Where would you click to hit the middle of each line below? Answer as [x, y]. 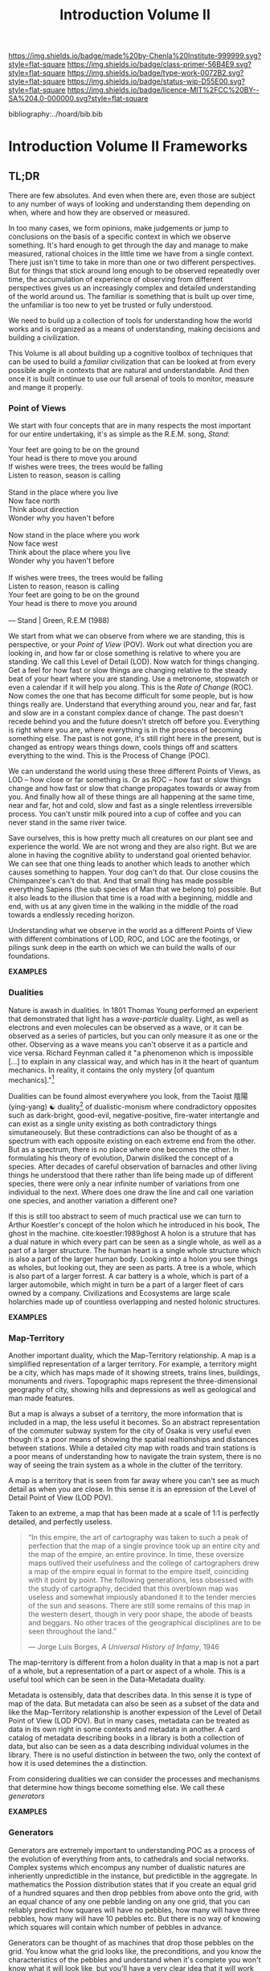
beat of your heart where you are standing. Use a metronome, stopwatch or [133, 679]
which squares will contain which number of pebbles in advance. [116, 1927]
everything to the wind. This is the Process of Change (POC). [109, 756]
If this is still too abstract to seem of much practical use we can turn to [125, 1216]
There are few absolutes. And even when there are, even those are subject [132, 195]
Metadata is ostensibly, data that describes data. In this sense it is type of [130, 1695]
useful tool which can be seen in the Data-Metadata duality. [107, 1680]
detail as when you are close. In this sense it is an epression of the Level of [132, 1490]
